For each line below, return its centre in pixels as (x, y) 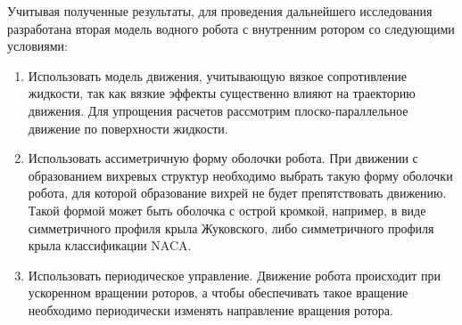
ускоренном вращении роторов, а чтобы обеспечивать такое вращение (218, 292)
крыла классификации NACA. (110, 245)
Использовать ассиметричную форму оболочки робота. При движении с (223, 158)
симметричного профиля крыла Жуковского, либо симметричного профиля (231, 227)
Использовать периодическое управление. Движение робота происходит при (234, 275)
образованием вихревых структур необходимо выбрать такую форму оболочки (240, 175)
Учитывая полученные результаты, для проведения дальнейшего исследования (220, 11)
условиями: (37, 46)
